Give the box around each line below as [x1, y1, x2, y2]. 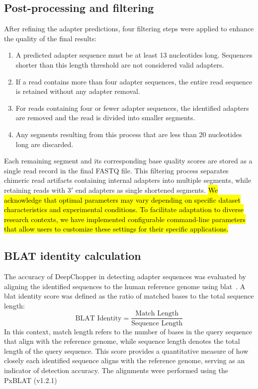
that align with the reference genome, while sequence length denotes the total [4, 336, 240, 346]
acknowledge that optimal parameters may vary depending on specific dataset [4, 194, 241, 205]
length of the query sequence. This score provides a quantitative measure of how [4, 345, 249, 356]
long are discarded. [15, 139, 74, 149]
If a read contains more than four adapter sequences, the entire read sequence [15, 76, 253, 86]
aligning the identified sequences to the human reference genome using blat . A [4, 281, 246, 291]
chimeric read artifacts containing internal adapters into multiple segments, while [4, 175, 252, 185]
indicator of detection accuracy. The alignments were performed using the [4, 365, 229, 375]
